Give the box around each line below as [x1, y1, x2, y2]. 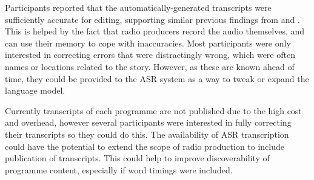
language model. [5, 84, 65, 97]
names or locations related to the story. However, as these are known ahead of [5, 60, 295, 72]
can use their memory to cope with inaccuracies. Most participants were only [5, 36, 291, 49]
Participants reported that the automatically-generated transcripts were [5, 1, 272, 13]
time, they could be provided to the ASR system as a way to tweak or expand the [5, 72, 309, 85]
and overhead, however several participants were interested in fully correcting [5, 116, 292, 129]
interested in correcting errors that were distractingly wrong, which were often [5, 48, 295, 61]
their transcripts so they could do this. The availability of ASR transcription [5, 127, 289, 140]
